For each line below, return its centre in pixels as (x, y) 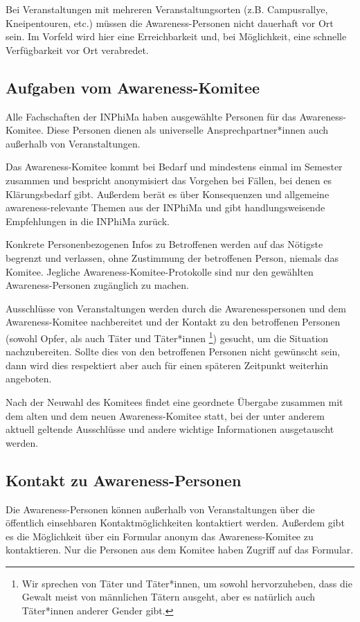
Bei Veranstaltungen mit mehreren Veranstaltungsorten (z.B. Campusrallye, (167, 9)
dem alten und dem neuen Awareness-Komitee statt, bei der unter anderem (165, 415)
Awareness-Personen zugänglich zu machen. (97, 285)
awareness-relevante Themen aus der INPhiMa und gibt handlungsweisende (165, 207)
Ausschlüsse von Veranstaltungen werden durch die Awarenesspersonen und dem (176, 308)
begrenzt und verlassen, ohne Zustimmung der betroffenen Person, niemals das (172, 257)
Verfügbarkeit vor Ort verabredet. (77, 50)
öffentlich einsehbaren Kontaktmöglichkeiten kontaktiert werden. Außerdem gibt (175, 523)
